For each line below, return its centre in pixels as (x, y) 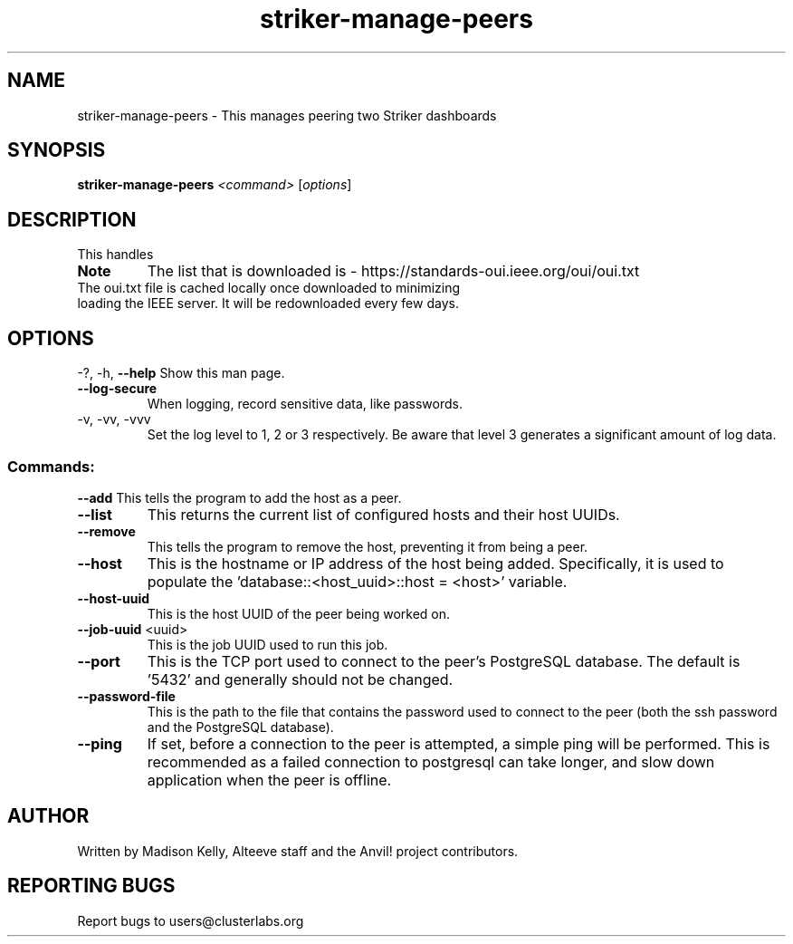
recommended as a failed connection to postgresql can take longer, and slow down (431, 761)
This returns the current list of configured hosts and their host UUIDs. (383, 514)
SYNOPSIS (57, 150)
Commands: (51, 466)
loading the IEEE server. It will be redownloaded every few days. (268, 303)
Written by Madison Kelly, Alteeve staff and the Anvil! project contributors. (298, 851)
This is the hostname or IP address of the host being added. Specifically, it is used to (435, 563)
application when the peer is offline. (269, 780)
